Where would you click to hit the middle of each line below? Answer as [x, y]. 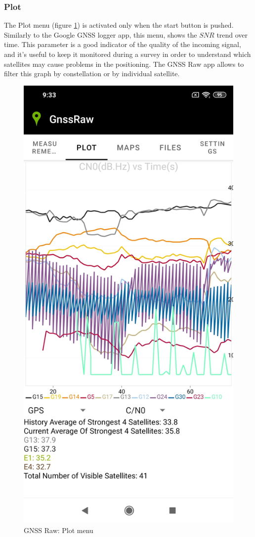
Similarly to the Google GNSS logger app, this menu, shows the [101, 34]
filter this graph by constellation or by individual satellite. [92, 73]
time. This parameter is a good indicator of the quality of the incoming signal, [123, 44]
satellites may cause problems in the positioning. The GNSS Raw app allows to [124, 64]
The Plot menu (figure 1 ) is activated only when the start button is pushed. [119, 25]
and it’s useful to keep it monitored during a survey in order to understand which [127, 54]
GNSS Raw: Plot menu [59, 530]
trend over [232, 34]
